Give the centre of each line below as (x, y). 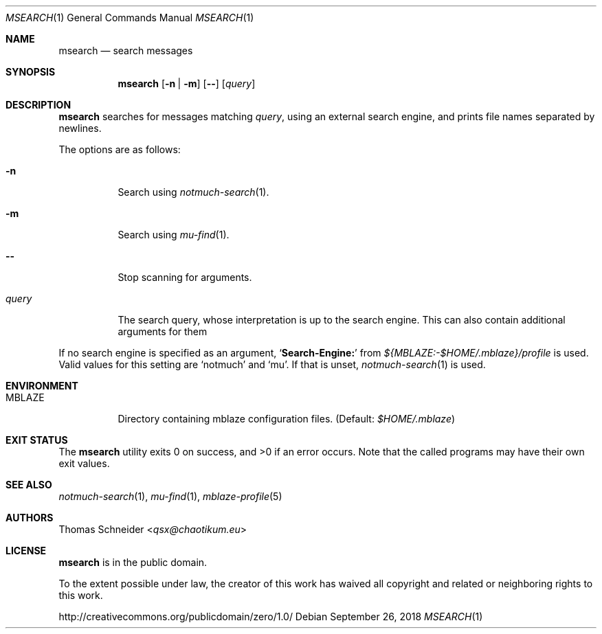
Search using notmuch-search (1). (193, 192)
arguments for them (163, 331)
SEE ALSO (29, 485)
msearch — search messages (126, 50)
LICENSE (26, 551)
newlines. (80, 128)
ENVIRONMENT (42, 386)
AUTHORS (30, 518)
